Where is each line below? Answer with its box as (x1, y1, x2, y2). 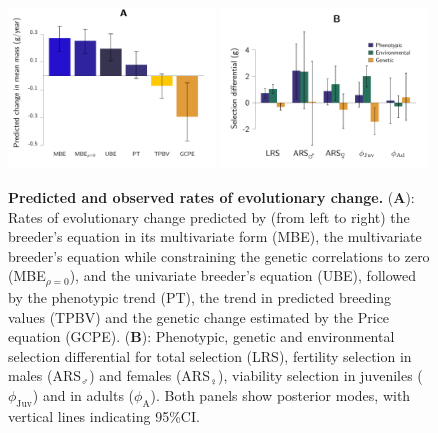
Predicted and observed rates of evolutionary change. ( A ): (8, 187, 415, 208)
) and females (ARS (89, 365, 210, 386)
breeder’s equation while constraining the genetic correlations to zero (8, 245, 430, 266)
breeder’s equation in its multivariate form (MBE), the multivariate (8, 226, 422, 247)
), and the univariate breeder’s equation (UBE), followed (69, 265, 416, 286)
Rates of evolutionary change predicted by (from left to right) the (8, 206, 410, 227)
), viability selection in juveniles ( (218, 365, 423, 386)
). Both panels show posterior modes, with (150, 384, 411, 405)
